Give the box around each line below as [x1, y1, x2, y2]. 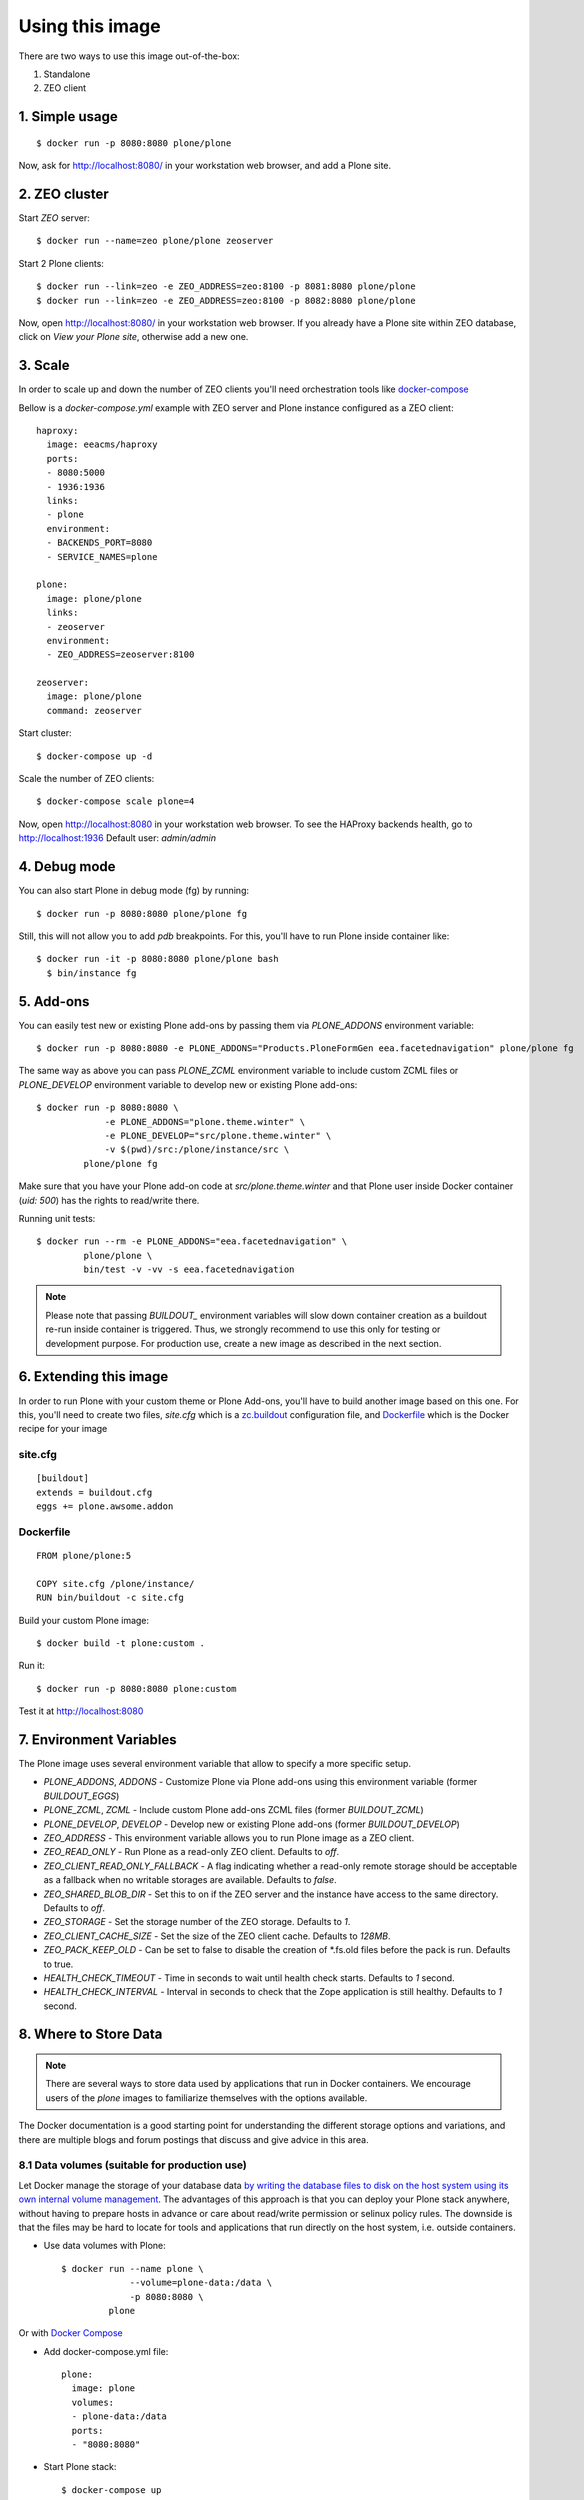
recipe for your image [18, 1423, 108, 1435]
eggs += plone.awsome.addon [36, 1501, 174, 1512]
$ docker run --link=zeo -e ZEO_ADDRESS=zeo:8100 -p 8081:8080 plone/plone [36, 281, 416, 292]
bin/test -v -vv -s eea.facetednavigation [83, 1264, 295, 1275]
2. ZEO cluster [18, 185, 109, 202]
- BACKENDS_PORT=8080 [46, 537, 153, 549]
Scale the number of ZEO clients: [18, 773, 155, 785]
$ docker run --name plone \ [61, 2263, 204, 2274]
